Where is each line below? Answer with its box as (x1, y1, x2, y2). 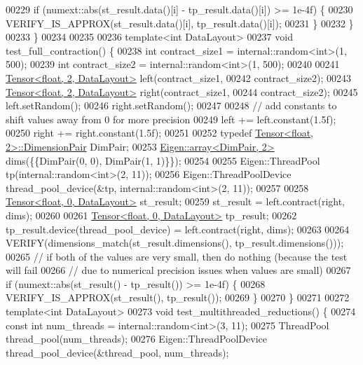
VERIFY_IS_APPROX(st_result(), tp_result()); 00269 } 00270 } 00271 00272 (6, 290, 350, 305)
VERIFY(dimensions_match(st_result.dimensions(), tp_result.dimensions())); (6, 235, 344, 250)
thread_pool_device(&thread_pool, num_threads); (6, 345, 229, 359)
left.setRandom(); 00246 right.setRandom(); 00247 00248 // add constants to (6, 98, 337, 113)
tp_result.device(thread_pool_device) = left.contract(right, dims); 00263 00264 (6, 221, 350, 236)
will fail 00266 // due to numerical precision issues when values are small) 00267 (6, 263, 351, 277)
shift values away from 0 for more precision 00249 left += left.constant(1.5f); (6, 111, 336, 126)
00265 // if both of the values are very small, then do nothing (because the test (6, 249, 348, 263)
